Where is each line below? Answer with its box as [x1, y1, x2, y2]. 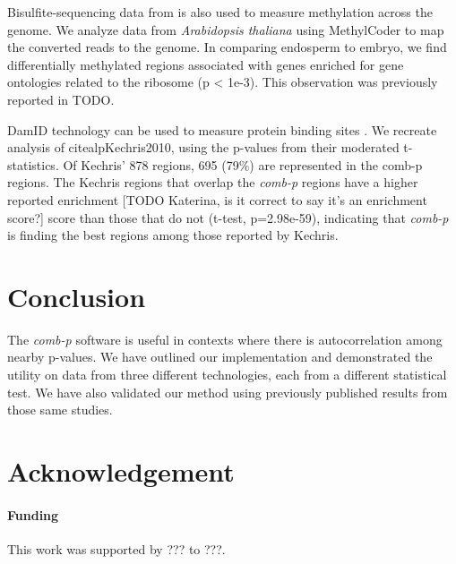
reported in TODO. [7, 90, 115, 108]
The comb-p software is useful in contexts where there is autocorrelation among [7, 329, 443, 348]
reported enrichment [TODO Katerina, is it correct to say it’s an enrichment [7, 190, 427, 209]
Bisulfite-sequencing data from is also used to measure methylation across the [7, 3, 433, 21]
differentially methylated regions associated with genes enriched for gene [7, 55, 404, 73]
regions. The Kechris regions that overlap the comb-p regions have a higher [7, 173, 418, 192]
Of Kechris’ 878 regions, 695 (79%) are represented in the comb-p [63, 155, 423, 174]
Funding [7, 505, 59, 524]
